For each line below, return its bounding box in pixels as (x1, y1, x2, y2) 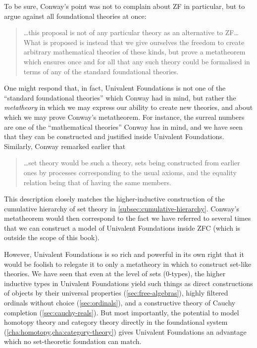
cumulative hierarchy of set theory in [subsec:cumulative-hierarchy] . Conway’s (4, 203, 239, 213)
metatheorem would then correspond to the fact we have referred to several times (4, 213, 251, 223)
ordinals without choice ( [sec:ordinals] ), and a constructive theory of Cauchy (4, 298, 236, 308)
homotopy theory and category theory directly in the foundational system (4, 317, 228, 327)
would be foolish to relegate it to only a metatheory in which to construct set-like (4, 258, 252, 269)
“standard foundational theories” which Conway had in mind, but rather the (4, 92, 236, 102)
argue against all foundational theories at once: (4, 10, 147, 21)
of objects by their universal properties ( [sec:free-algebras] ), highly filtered (4, 288, 228, 298)
